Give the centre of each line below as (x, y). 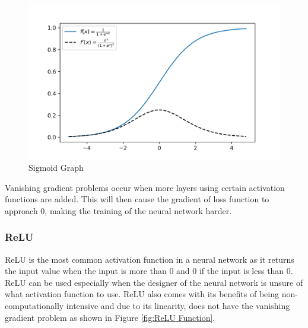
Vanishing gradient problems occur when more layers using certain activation (145, 187)
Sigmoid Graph (56, 168)
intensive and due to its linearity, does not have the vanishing (178, 305)
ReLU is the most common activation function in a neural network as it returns (150, 259)
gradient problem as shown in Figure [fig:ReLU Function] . (110, 317)
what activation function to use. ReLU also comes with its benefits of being (142, 294)
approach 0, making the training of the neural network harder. (118, 210)
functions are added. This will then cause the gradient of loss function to (137, 199)
